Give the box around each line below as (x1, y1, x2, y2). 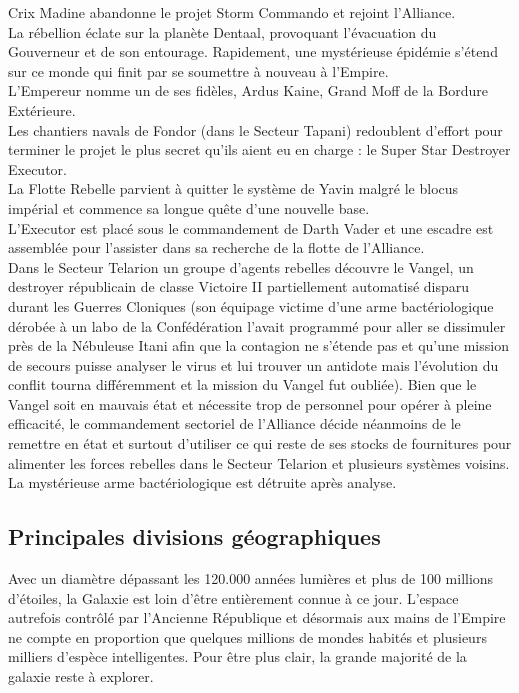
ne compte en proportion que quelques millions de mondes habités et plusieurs (8, 626, 487, 647)
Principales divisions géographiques (8, 521, 381, 552)
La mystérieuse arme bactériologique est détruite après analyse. (8, 472, 397, 493)
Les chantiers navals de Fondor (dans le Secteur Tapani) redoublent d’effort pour (8, 119, 503, 140)
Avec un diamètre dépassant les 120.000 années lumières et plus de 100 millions (8, 568, 494, 589)
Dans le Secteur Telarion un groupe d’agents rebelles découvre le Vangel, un (8, 256, 474, 277)
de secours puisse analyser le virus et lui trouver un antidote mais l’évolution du (8, 354, 499, 375)
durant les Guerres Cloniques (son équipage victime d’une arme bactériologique (8, 295, 494, 316)
